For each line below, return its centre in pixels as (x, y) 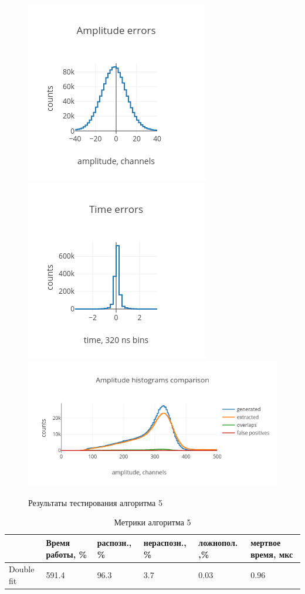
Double (22, 569)
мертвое (266, 542)
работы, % (67, 554)
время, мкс (272, 554)
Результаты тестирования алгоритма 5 (95, 502)
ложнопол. (218, 542)
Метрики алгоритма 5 (152, 522)
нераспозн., (165, 542)
